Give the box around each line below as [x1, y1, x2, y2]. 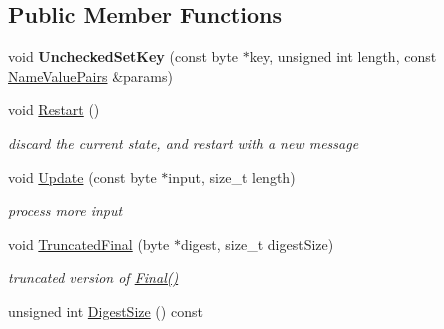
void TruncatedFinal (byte [8, 233, 170, 254]
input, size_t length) [168, 166, 296, 187]
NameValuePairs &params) [8, 65, 173, 86]
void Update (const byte [8, 166, 157, 187]
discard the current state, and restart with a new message [8, 132, 359, 153]
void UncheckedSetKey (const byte [8, 46, 239, 67]
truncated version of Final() [8, 267, 179, 288]
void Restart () [8, 99, 100, 120]
